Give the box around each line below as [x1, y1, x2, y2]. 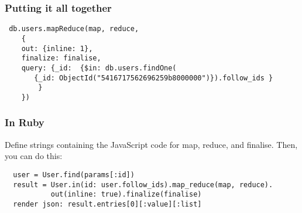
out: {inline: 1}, [21, 44, 93, 53]
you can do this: [5, 150, 63, 162]
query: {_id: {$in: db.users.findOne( [21, 63, 177, 72]
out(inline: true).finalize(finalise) [50, 190, 202, 199]
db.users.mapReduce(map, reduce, [9, 25, 139, 33]
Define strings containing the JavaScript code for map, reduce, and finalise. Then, [5, 138, 298, 150]
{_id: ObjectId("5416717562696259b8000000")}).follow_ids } [34, 73, 273, 82]
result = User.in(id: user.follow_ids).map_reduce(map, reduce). [13, 180, 273, 189]
